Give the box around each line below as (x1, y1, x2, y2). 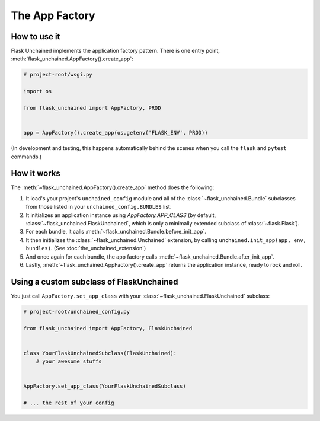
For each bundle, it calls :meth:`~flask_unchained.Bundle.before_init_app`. (25, 228, 207, 235)
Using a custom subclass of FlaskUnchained (11, 276, 178, 287)
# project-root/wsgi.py (23, 71, 93, 78)
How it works (11, 168, 60, 178)
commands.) (11, 153, 42, 160)
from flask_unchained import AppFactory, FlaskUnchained (23, 325, 193, 331)
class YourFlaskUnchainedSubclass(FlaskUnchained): (23, 350, 177, 356)
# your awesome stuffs (36, 358, 102, 365)
